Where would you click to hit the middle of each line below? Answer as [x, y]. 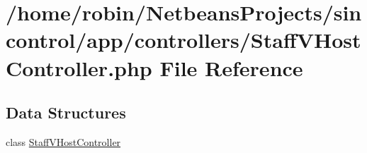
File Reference [231, 67]
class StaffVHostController [63, 141]
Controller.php [79, 67]
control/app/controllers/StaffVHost [183, 40]
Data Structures [66, 112]
